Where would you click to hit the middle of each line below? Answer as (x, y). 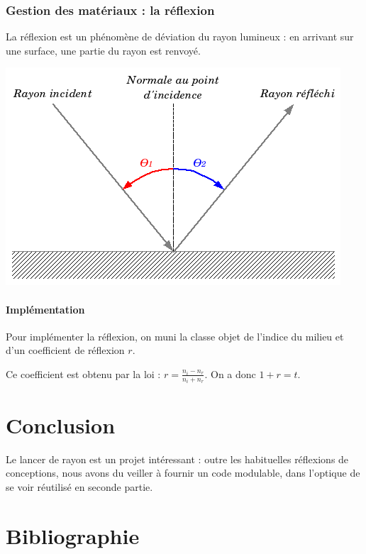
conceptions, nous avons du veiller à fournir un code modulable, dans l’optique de (183, 473)
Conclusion (61, 425)
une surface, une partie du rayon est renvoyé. (103, 50)
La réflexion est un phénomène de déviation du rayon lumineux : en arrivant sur (180, 37)
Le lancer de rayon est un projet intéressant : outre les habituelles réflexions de (177, 459)
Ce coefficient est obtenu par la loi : (83, 373)
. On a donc (230, 373)
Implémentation (45, 309)
